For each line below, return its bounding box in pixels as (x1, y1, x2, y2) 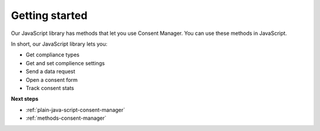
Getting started (11, 9, 88, 22)
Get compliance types (25, 51, 80, 59)
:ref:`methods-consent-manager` (25, 114, 107, 122)
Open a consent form (25, 76, 78, 83)
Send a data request (25, 68, 75, 75)
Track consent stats (25, 84, 74, 91)
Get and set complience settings (25, 59, 105, 66)
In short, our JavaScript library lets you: (11, 40, 108, 47)
